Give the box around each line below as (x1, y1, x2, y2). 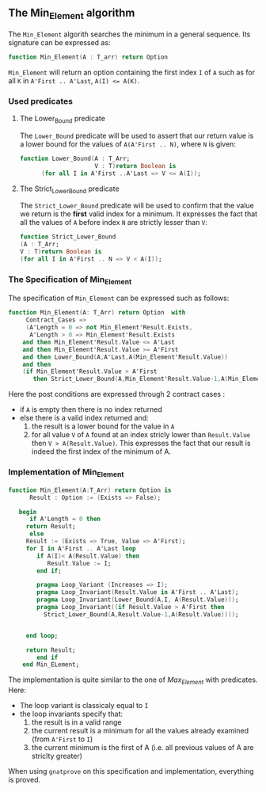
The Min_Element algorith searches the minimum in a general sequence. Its (8, 29, 251, 39)
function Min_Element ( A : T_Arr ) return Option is (8, 486, 172, 494)
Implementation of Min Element (8, 466, 124, 479)
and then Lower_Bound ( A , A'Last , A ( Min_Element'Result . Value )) (22, 352, 228, 361)
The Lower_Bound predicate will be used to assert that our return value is (19, 131, 254, 140)
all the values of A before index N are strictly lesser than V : (19, 218, 208, 227)
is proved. (8, 775, 41, 785)
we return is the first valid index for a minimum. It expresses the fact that (19, 209, 258, 219)
